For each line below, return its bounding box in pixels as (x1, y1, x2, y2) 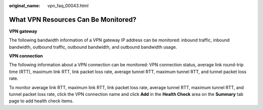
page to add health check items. (9, 98, 74, 104)
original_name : (9, 3, 40, 8)
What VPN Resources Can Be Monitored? (9, 15, 136, 24)
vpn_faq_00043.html (47, 3, 89, 8)
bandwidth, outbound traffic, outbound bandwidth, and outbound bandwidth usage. (9, 44, 177, 50)
